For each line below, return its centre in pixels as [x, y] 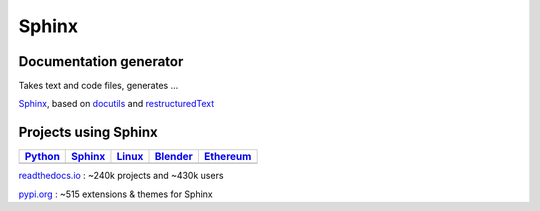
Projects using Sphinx [88, 132]
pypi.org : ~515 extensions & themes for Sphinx [116, 194]
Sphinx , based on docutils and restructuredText [116, 104]
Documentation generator [101, 61]
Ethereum [227, 157]
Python [42, 157]
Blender [174, 157]
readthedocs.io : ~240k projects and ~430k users [121, 176]
